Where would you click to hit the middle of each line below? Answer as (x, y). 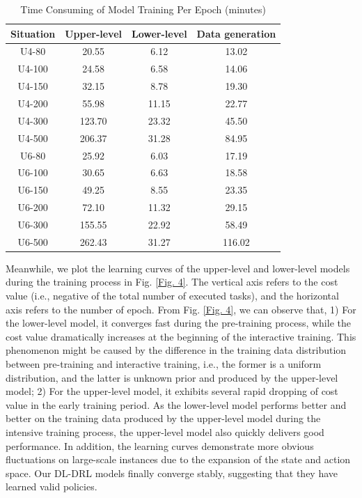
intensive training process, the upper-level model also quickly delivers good (165, 431)
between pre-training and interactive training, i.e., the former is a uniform (164, 363)
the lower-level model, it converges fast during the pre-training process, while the (178, 323)
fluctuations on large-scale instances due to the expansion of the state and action (178, 459)
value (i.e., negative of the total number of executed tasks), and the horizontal (172, 295)
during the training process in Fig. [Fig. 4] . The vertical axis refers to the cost (172, 282)
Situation (33, 33)
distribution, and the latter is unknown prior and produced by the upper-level (172, 377)
